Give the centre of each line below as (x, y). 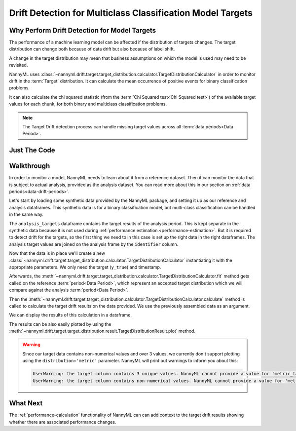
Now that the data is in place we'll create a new (57, 253)
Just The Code (32, 150)
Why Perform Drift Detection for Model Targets (83, 30)
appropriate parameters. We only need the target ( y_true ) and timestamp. (85, 267)
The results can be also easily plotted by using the (60, 324)
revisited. (18, 65)
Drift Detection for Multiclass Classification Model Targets (131, 13)
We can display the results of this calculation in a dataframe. (71, 315)
